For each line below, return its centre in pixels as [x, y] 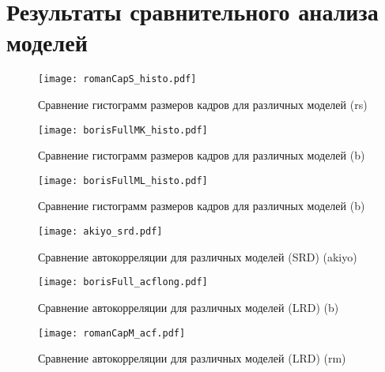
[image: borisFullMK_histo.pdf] [123, 130]
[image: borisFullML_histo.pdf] [123, 180]
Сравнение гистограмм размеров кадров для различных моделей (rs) [203, 104]
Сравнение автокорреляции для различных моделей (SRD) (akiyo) [198, 256]
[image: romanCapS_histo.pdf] [117, 79]
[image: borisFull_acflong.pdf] [123, 282]
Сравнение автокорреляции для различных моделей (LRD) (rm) [192, 358]
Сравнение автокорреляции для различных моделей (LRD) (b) [189, 307]
